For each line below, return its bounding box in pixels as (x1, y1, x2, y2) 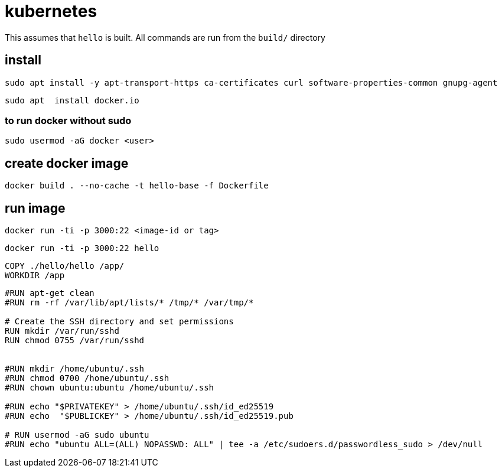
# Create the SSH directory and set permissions (5, 317, 234, 327)
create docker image (5, 155, 129, 171)
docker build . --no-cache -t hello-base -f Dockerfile (5, 181, 269, 191)
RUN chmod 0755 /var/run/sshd (5, 336, 145, 346)
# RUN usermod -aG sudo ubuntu (5, 430, 149, 440)
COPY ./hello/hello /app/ (5, 261, 125, 271)
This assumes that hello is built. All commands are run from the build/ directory (5, 32, 325, 43)
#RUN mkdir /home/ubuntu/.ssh (5, 364, 145, 374)
